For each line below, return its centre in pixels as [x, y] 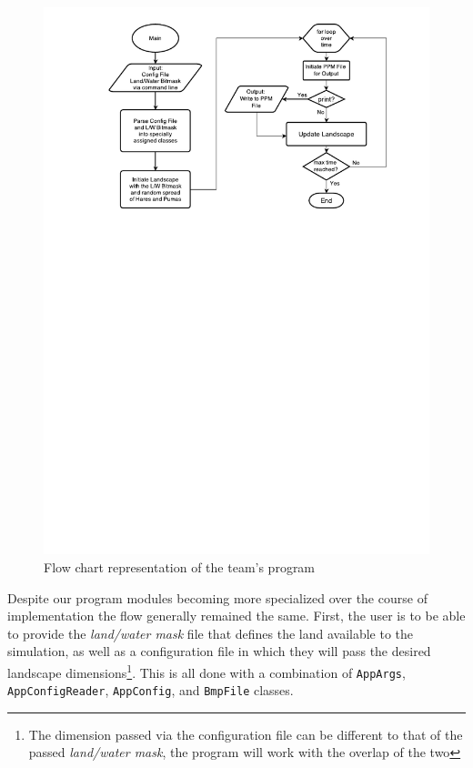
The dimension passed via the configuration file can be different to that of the [246, 734]
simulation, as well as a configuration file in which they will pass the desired [219, 651]
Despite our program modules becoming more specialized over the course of [217, 597]
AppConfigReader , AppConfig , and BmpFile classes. [151, 690]
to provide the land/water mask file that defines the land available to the [211, 633]
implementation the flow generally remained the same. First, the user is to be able [236, 616]
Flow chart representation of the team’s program [180, 566]
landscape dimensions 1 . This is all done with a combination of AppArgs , [206, 671]
